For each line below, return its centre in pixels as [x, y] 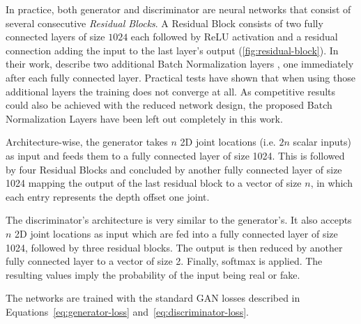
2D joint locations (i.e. [228, 142]
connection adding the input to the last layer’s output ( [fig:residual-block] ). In [172, 50]
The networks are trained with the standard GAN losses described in [153, 298]
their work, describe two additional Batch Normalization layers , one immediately [180, 64]
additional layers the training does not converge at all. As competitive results [171, 91]
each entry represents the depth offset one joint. [108, 196]
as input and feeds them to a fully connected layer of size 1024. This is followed [175, 155]
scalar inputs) [322, 142]
